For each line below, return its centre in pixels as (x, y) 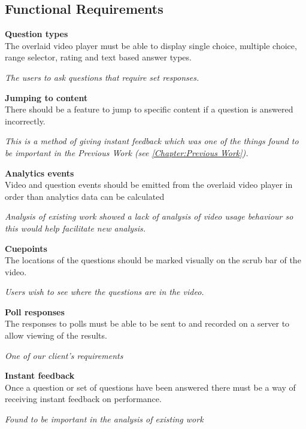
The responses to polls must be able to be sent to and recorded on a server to (147, 323)
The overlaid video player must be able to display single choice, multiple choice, (151, 45)
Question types (37, 34)
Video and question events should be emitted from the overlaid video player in (149, 185)
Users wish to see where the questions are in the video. (104, 292)
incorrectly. (25, 121)
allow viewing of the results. (56, 335)
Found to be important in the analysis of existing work (104, 419)
